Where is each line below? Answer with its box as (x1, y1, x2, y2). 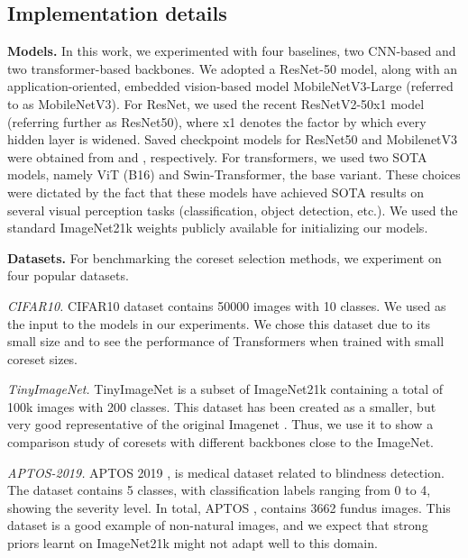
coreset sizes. (7, 349, 78, 368)
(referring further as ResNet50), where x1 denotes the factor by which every (7, 112, 427, 131)
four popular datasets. (7, 266, 129, 285)
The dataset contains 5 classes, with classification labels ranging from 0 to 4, (7, 480, 431, 499)
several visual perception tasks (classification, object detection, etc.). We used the (7, 200, 458, 219)
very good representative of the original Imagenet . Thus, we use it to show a (7, 415, 434, 434)
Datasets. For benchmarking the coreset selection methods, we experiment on (7, 248, 442, 267)
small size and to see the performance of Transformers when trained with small (7, 332, 445, 351)
